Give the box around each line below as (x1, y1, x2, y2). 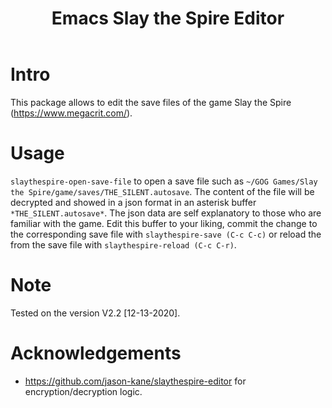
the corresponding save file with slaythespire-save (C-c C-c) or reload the (10, 228, 322, 240)
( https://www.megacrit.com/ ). (10, 107, 133, 119)
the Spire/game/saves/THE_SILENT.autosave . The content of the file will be (10, 185, 315, 197)
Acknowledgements (10, 342, 182, 364)
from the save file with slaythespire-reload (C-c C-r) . (10, 238, 237, 251)
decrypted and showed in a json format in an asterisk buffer (10, 196, 257, 208)
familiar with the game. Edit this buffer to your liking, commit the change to (10, 217, 318, 229)
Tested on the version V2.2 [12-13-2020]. (10, 307, 181, 319)
